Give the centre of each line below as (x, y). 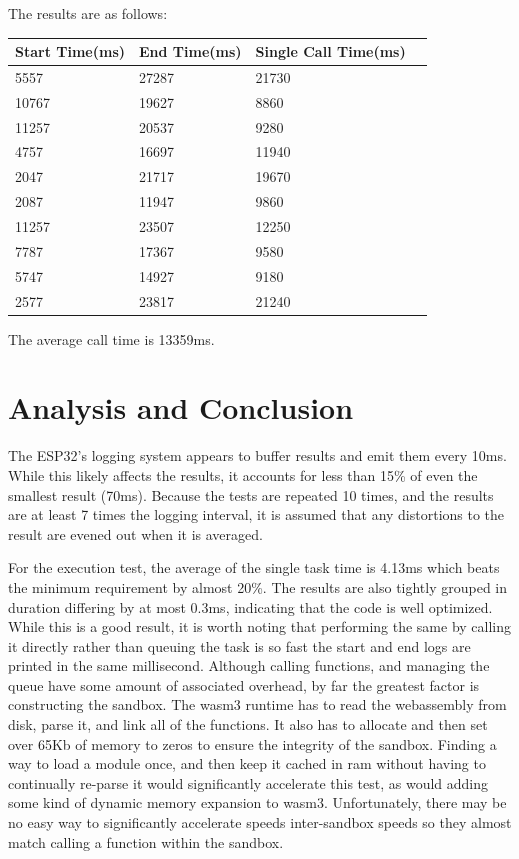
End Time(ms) (190, 51)
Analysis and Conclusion (181, 407)
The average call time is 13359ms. (111, 338)
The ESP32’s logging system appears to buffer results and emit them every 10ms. (257, 455)
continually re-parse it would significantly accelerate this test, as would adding (248, 782)
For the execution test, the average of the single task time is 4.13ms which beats (254, 567)
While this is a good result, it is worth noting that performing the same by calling (260, 626)
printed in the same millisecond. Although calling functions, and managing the (249, 665)
